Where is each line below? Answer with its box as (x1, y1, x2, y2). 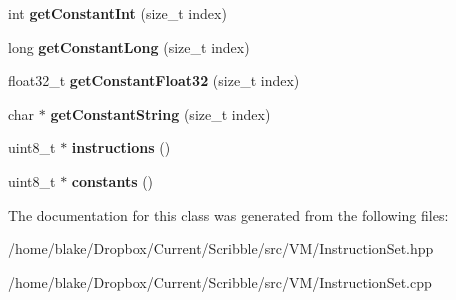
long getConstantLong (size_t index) (8, 36, 250, 57)
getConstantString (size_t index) (50, 103, 271, 124)
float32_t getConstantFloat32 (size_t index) (8, 70, 300, 91)
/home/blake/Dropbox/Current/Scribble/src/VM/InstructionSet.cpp (8, 271, 432, 292)
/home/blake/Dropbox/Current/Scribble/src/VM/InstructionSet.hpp (8, 238, 434, 259)
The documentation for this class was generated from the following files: (8, 204, 449, 225)
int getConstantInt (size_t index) (8, 3, 227, 23)
